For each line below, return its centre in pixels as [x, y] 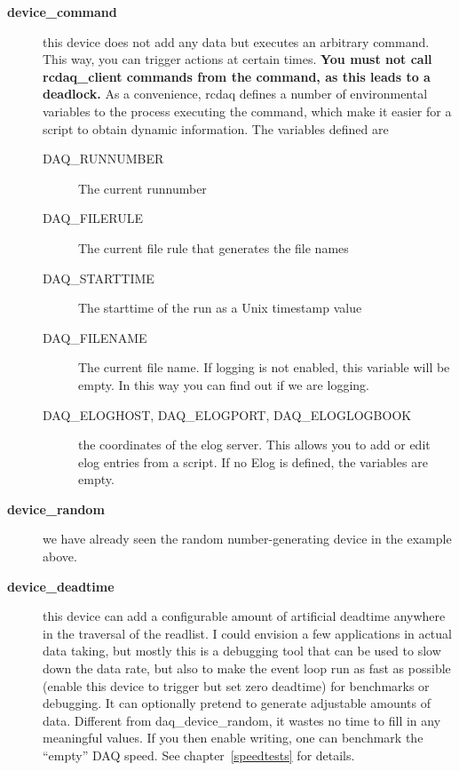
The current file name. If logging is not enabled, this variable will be [264, 367]
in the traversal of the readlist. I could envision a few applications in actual [247, 633]
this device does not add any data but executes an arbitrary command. [236, 41]
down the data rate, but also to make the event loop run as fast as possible [247, 668]
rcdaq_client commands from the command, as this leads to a [237, 76]
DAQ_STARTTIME [99, 278]
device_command [62, 12]
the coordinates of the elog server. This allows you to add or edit [254, 445]
